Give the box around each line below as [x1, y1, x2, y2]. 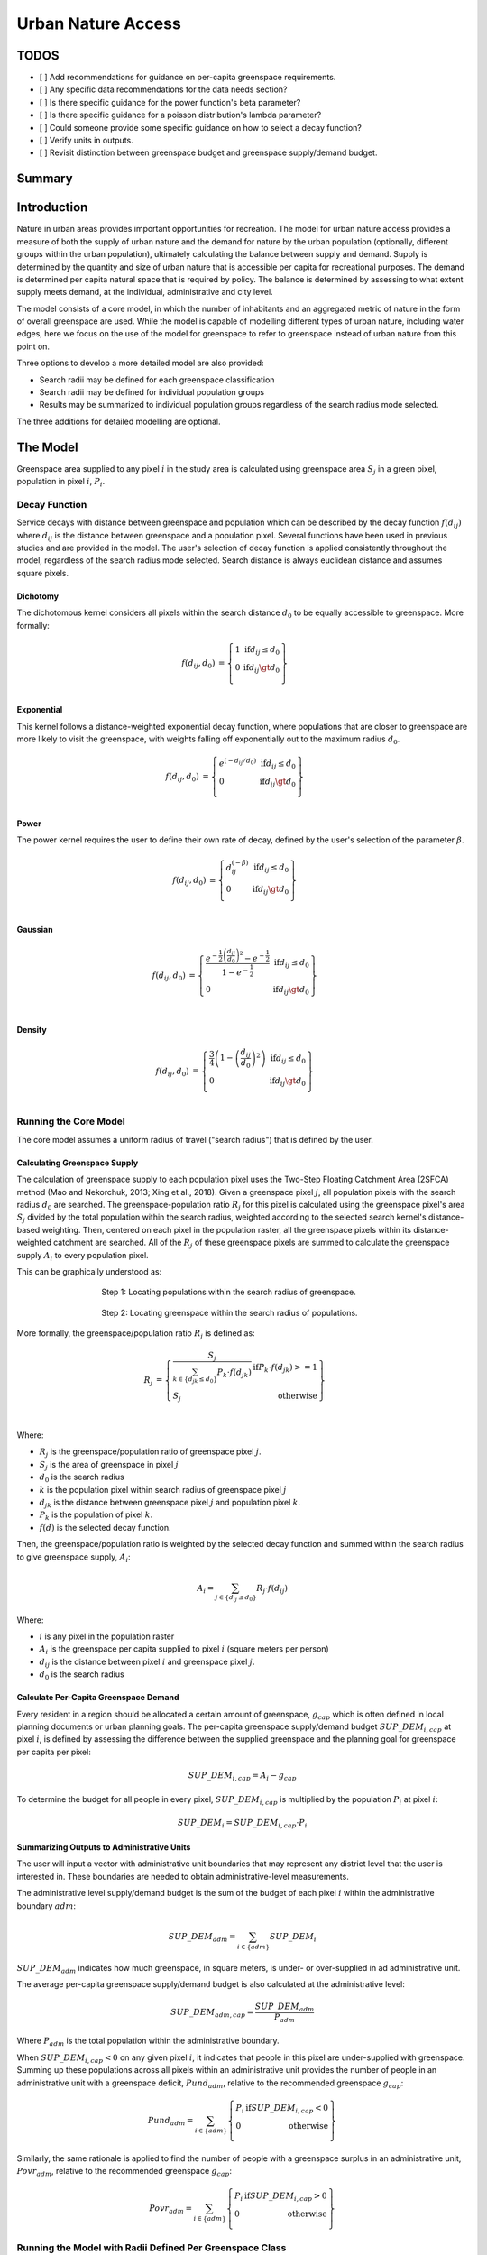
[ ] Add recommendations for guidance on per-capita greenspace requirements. [39, 72, 336, 83]
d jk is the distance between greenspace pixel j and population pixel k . [39, 1497, 301, 1510]
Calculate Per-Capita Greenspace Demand [16, 1692, 179, 1703]
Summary [16, 171, 73, 187]
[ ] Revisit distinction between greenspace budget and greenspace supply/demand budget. [39, 147, 378, 158]
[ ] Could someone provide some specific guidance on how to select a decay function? [39, 122, 363, 133]
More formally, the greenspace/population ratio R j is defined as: [16, 1328, 256, 1340]
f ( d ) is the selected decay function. [39, 1522, 171, 1532]
